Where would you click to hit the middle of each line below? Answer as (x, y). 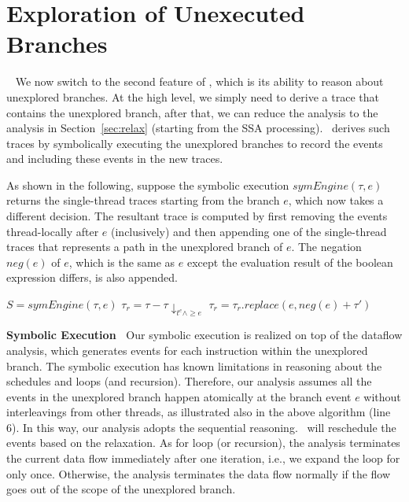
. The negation (326, 247)
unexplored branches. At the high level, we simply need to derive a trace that (193, 96)
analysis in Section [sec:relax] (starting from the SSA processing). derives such (198, 128)
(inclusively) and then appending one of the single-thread (249, 231)
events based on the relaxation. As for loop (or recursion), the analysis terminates (203, 443)
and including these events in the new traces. (115, 159)
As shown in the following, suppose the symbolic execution (148, 185)
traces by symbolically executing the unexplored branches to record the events (195, 143)
